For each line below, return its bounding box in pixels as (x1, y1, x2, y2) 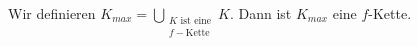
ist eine (180, 16, 212, 27)
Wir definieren (8, 3, 96, 23)
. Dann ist (229, 3, 292, 23)
